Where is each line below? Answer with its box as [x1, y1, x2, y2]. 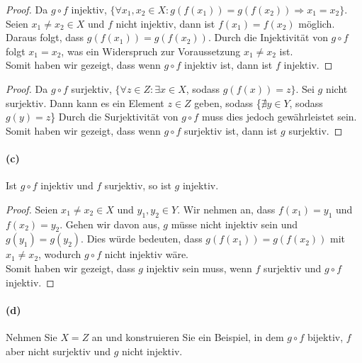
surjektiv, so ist [104, 178, 171, 193]
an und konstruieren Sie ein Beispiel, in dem [91, 329, 284, 344]
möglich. [298, 16, 335, 30]
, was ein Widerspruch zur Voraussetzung [61, 43, 241, 58]
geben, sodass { [194, 95, 261, 110]
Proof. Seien [6, 201, 58, 216]
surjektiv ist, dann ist [184, 123, 278, 138]
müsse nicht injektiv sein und [171, 216, 298, 231]
